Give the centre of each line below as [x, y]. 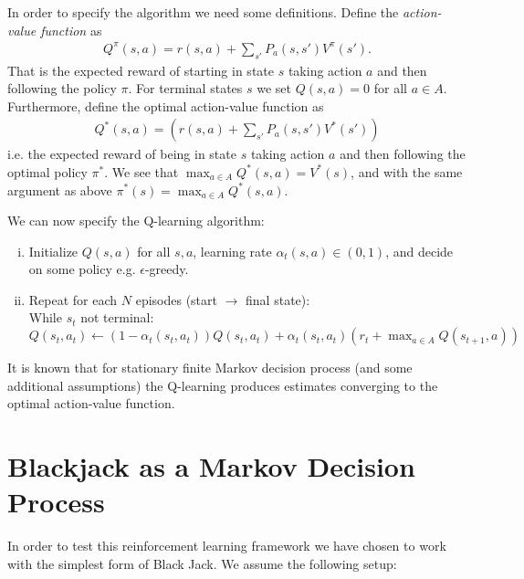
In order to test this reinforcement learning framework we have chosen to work [227, 546]
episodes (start [176, 299]
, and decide [419, 251]
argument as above [60, 189]
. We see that [141, 171]
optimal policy [47, 171]
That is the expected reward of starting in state [141, 70]
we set [274, 88]
